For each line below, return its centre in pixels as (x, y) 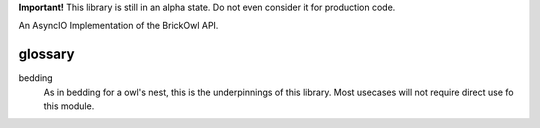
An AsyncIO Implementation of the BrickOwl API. (118, 26)
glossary (46, 54)
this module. (69, 106)
